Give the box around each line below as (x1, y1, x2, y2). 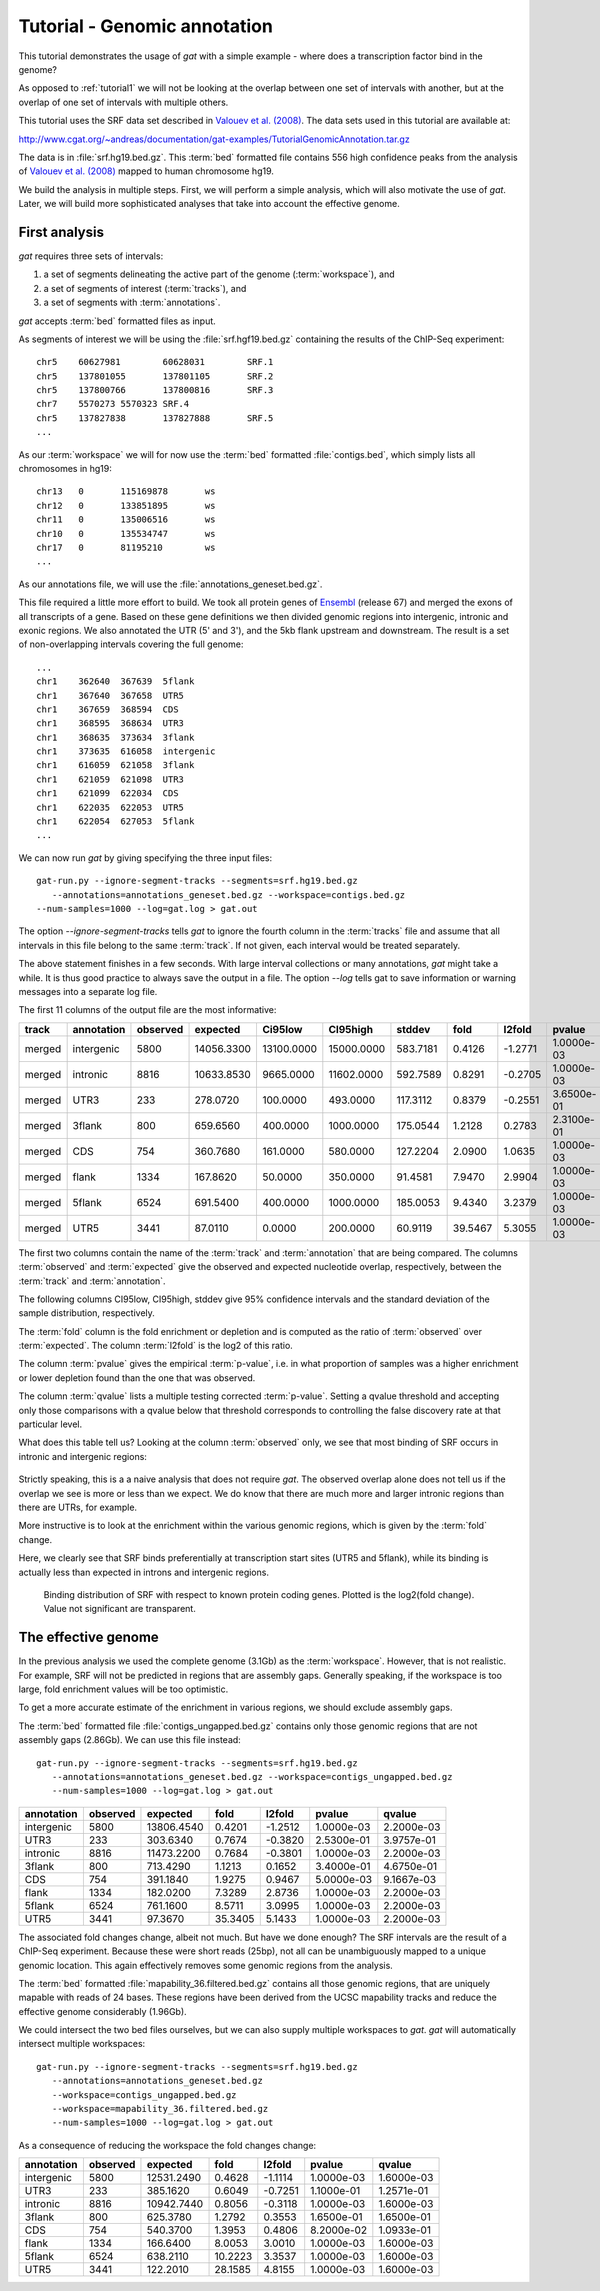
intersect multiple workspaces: (18, 2038, 146, 2050)
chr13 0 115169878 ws (36, 486, 216, 497)
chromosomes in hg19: (18, 463, 112, 475)
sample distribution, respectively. (18, 1307, 155, 1319)
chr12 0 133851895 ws (36, 500, 216, 511)
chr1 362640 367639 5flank (36, 676, 195, 687)
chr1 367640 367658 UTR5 (36, 690, 185, 701)
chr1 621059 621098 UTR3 (36, 773, 185, 785)
